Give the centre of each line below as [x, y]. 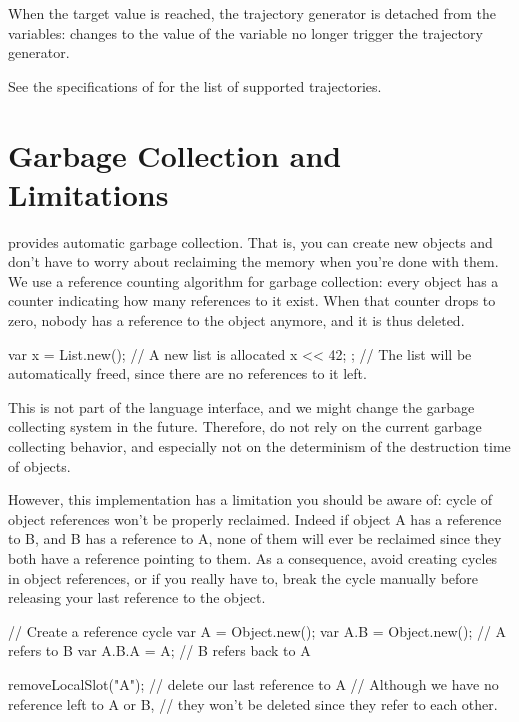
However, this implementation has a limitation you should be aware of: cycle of [250, 499]
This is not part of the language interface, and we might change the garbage [241, 406]
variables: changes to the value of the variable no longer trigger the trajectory [245, 32]
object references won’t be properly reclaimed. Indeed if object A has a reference [255, 518]
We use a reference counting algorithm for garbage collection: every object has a [253, 280]
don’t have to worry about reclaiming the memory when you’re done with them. [253, 261]
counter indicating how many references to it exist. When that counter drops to [252, 300]
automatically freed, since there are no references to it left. [187, 373]
